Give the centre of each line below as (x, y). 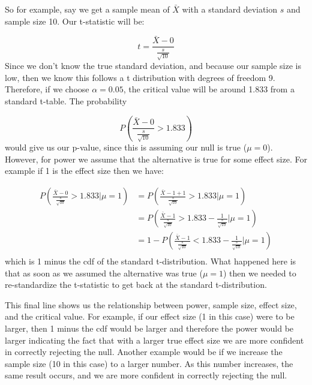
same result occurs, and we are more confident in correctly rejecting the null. (146, 375)
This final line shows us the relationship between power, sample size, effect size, (151, 304)
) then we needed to (259, 273)
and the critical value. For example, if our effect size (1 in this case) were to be (150, 316)
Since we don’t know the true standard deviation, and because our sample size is (153, 66)
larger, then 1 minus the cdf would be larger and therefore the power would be (149, 328)
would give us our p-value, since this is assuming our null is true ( (126, 147)
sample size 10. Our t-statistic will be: (75, 21)
